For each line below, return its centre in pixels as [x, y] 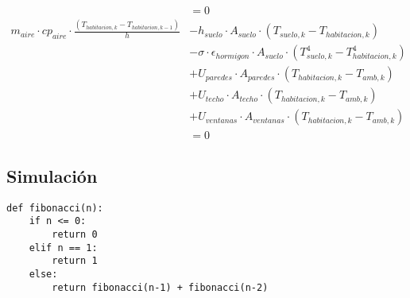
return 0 [75, 235]
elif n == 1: [63, 248]
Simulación [52, 175]
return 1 [75, 261]
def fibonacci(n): [55, 208]
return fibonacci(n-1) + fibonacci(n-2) [160, 287]
